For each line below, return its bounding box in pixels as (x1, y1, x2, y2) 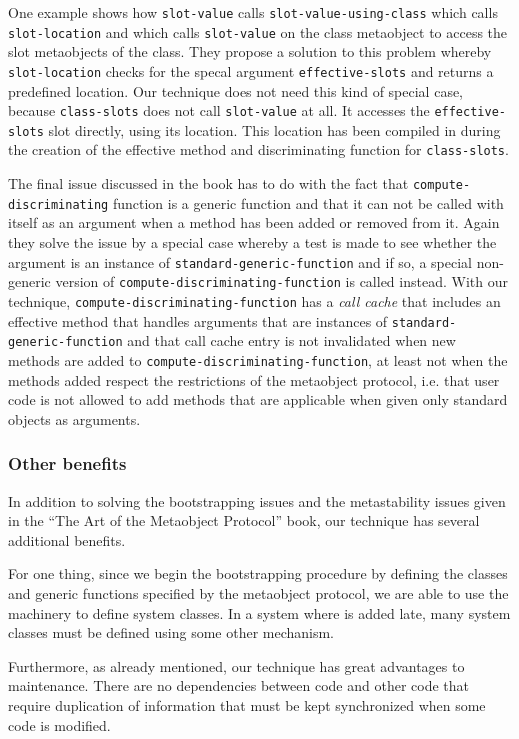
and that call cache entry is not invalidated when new (127, 330, 456, 351)
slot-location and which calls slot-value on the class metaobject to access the (8, 21, 508, 42)
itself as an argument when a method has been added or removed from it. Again (8, 212, 500, 233)
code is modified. (8, 714, 111, 735)
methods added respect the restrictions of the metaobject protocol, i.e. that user (8, 369, 500, 390)
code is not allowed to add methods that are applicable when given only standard (8, 389, 508, 410)
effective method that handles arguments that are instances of (8, 310, 388, 331)
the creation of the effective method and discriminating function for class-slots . (8, 139, 509, 160)
